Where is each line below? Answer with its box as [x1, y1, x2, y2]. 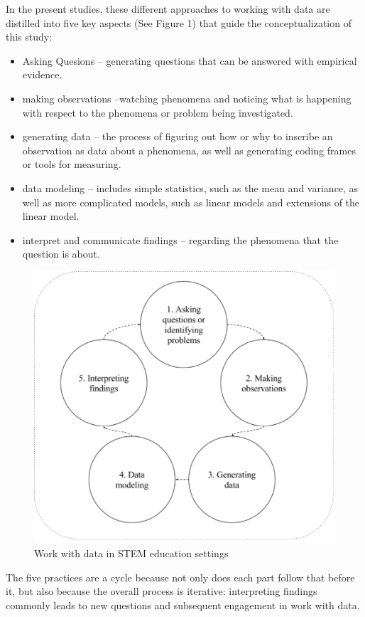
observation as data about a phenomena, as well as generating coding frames [22, 142, 356, 157]
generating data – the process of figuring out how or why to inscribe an [22, 129, 333, 144]
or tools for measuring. [22, 157, 121, 172]
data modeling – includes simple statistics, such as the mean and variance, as [22, 180, 359, 195]
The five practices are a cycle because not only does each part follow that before [6, 569, 355, 584]
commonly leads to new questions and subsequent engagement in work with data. [6, 597, 360, 612]
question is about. [22, 246, 100, 261]
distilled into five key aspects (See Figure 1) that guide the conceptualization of [6, 15, 352, 30]
